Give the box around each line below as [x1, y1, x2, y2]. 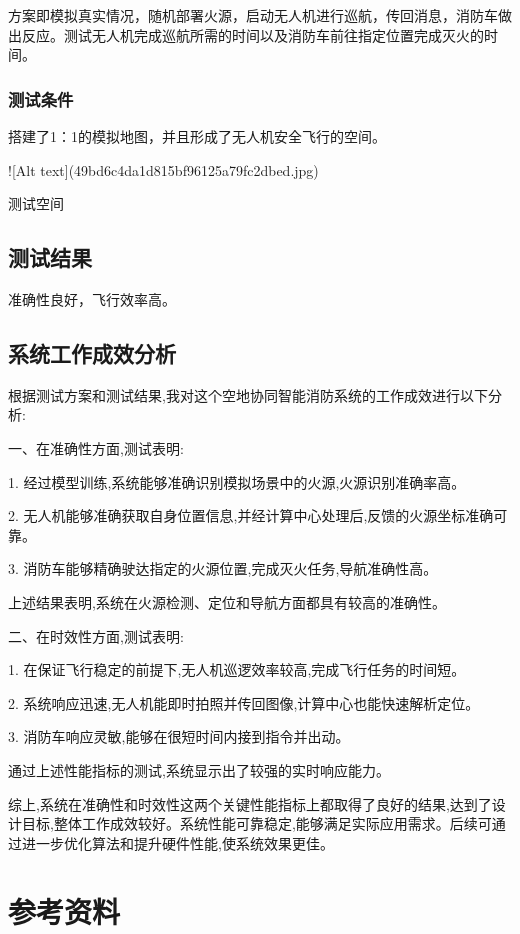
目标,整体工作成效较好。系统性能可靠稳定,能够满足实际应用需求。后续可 [21, 813, 492, 834]
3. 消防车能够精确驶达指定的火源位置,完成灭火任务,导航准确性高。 [8, 558, 438, 579]
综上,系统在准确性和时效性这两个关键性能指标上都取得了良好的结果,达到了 [8, 793, 492, 814]
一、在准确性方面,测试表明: [8, 437, 184, 458]
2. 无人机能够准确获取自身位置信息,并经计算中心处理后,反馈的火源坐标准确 [8, 505, 494, 526]
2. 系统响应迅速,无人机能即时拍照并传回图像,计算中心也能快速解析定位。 [8, 692, 480, 713]
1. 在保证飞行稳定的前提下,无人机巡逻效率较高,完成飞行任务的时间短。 [8, 659, 466, 680]
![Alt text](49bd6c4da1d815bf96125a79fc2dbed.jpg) [8, 159, 319, 180]
